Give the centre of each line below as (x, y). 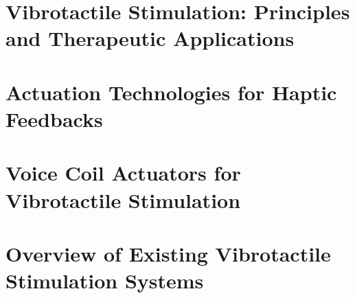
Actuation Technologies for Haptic (171, 92)
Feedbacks (54, 118)
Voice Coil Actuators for (123, 173)
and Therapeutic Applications (150, 38)
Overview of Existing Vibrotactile (168, 253)
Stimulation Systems (105, 280)
